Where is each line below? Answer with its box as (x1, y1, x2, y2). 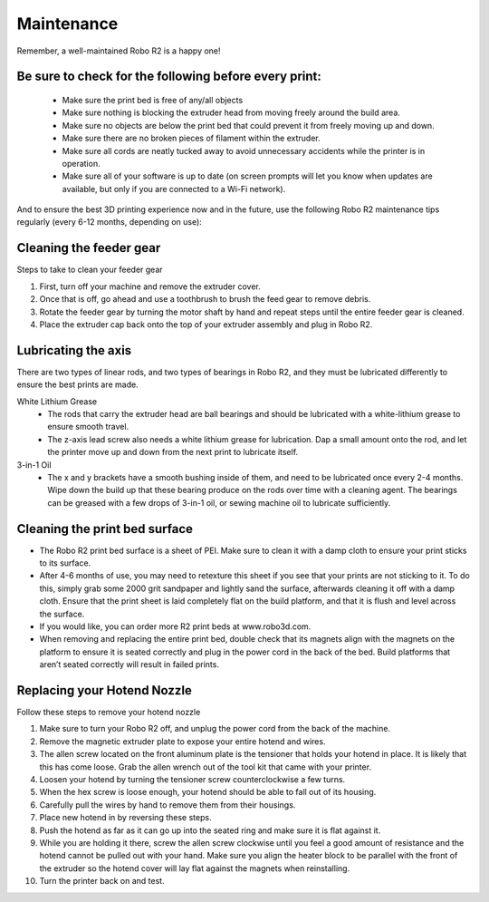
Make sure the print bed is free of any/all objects (62, 94, 244, 105)
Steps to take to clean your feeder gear (16, 264, 163, 276)
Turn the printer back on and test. (39, 876, 165, 887)
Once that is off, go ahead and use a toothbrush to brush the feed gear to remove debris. (39, 294, 371, 305)
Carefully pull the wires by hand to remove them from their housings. (39, 799, 296, 810)
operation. (62, 158, 101, 169)
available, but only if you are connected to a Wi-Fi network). (62, 183, 286, 194)
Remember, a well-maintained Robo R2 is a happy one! (16, 45, 221, 56)
